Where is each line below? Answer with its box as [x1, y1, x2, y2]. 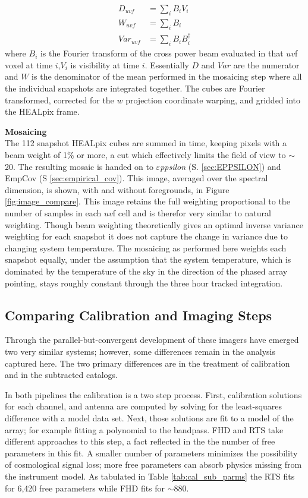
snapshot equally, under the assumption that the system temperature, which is [5, 253, 291, 266]
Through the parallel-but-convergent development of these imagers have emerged [5, 333, 299, 346]
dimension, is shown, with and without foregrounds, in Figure [5, 183, 230, 196]
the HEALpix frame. [5, 105, 80, 118]
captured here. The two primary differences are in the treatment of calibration [5, 357, 290, 369]
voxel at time [5, 58, 53, 71]
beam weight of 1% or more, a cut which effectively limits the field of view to [5, 149, 286, 161]
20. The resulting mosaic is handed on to [5, 160, 153, 172]
